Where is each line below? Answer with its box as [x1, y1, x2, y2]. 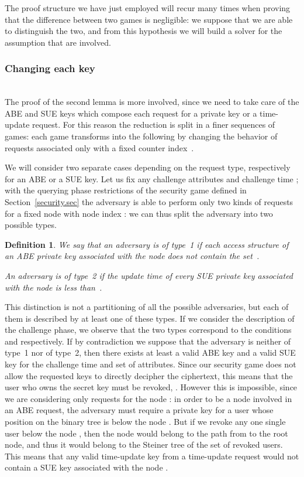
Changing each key [5, 61, 95, 76]
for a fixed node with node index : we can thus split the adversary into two [5, 207, 273, 219]
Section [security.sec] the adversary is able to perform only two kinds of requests [5, 195, 293, 207]
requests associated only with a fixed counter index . [5, 141, 194, 154]
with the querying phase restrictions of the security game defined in [5, 184, 247, 196]
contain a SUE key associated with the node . [5, 461, 168, 473]
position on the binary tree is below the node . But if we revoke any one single [5, 415, 286, 428]
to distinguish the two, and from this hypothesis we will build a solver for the [5, 25, 282, 37]
